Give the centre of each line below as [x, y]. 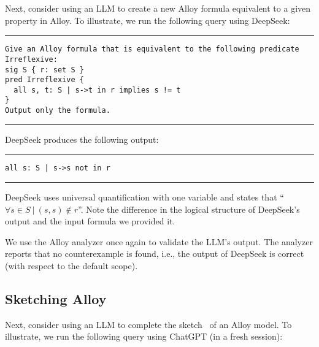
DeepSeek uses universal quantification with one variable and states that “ [144, 197]
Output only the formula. [58, 111]
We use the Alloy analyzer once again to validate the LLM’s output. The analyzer [159, 241]
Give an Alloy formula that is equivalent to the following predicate [152, 49]
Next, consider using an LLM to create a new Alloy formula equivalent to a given [158, 8]
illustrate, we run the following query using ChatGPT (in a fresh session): [144, 336]
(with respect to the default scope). [71, 265]
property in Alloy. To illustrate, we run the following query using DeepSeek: [148, 20]
